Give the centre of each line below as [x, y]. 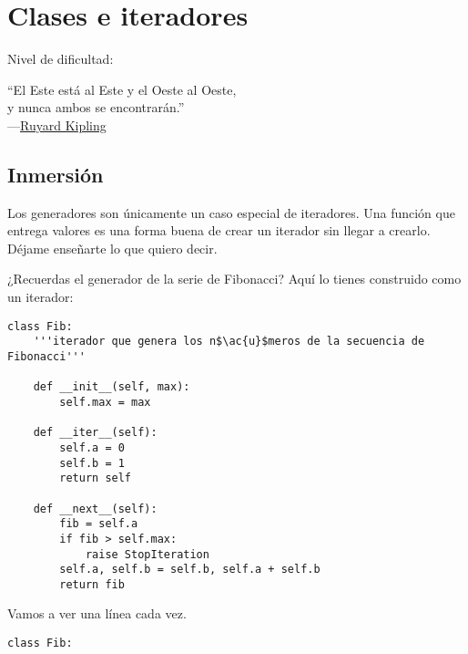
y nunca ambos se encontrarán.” [96, 107]
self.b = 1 [92, 463]
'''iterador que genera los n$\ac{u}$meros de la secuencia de [229, 342]
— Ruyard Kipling [57, 125]
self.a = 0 [92, 447]
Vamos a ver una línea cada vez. [97, 613]
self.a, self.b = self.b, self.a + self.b [190, 570]
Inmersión [56, 174]
